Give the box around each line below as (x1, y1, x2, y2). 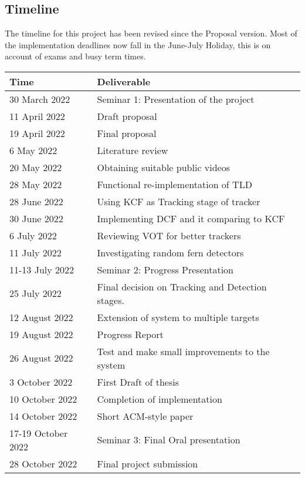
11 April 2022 (9, 109, 65, 123)
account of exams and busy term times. (5, 50, 146, 62)
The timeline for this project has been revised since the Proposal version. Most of (5, 27, 297, 39)
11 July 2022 (9, 245, 62, 259)
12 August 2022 (9, 310, 73, 324)
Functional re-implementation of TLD (97, 177, 252, 191)
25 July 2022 (9, 286, 62, 300)
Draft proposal (97, 109, 157, 123)
